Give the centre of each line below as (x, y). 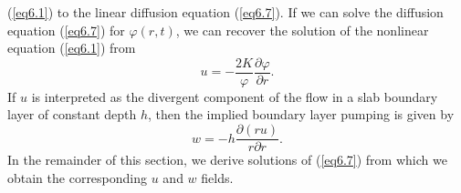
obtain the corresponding (78, 177)
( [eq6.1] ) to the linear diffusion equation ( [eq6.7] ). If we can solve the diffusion (225, 12)
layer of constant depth (72, 114)
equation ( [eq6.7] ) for (66, 30)
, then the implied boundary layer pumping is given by (301, 114)
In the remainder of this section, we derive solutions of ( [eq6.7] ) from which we (227, 160)
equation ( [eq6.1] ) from (72, 48)
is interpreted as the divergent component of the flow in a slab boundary (235, 96)
